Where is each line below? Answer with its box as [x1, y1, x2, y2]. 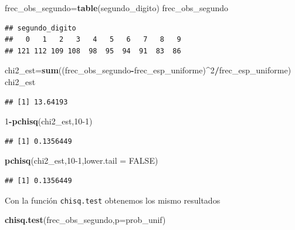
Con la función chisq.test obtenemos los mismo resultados [5, 194, 221, 206]
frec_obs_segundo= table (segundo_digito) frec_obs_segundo [5, 2, 229, 13]
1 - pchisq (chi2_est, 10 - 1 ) [5, 115, 93, 127]
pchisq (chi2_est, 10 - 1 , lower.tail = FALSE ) [5, 154, 158, 167]
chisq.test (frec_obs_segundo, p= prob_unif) [5, 214, 166, 226]
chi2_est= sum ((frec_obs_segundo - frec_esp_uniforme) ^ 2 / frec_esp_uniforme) [5, 64, 291, 76]
